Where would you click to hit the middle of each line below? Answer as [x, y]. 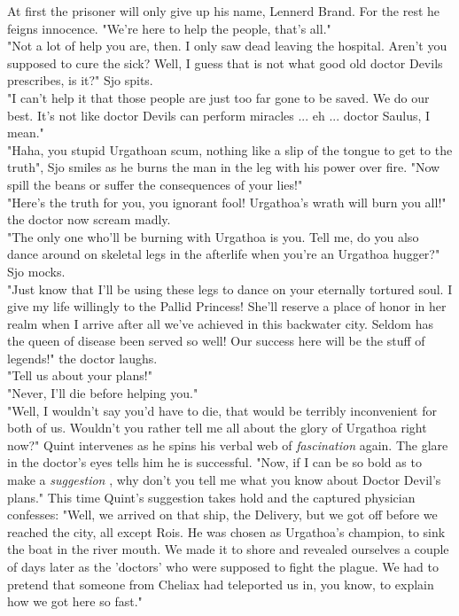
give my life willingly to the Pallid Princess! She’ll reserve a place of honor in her [227, 306]
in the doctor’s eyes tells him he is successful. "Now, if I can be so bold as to [214, 462]
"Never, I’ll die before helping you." [103, 393]
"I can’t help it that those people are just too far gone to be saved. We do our [218, 97]
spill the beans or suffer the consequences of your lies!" [155, 184]
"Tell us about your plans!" [80, 375]
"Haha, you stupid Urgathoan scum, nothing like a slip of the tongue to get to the [230, 149]
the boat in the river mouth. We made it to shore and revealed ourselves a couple [228, 549]
